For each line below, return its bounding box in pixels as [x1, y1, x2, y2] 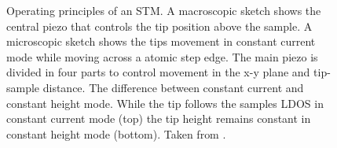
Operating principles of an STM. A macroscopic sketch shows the [6, 2, 321, 18]
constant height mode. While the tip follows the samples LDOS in [6, 94, 324, 111]
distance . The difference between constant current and [42, 79, 304, 95]
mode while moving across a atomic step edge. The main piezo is [6, 48, 318, 65]
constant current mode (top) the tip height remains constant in [6, 110, 311, 127]
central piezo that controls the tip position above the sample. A [6, 17, 313, 34]
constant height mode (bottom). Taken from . [6, 125, 226, 142]
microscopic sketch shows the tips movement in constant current [6, 33, 316, 50]
